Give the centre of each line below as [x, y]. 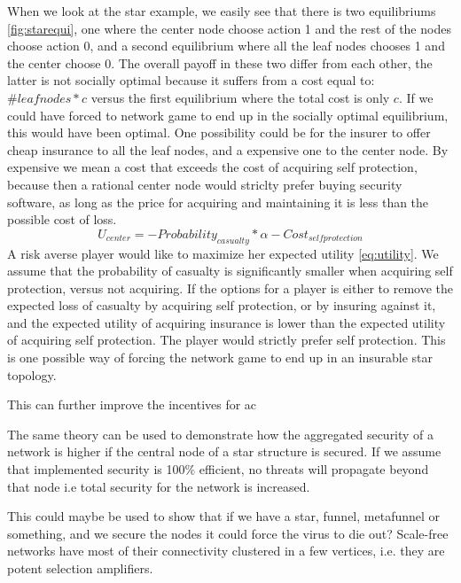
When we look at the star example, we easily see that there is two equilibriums [222, 11]
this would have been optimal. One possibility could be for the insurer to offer [219, 132]
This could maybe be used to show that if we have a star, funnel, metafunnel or [224, 516]
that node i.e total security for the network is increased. [159, 486]
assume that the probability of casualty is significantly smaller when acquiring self [230, 271]
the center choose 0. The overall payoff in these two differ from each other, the [220, 62]
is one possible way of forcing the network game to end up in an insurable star [220, 358]
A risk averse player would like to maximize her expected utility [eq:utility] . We [223, 253]
